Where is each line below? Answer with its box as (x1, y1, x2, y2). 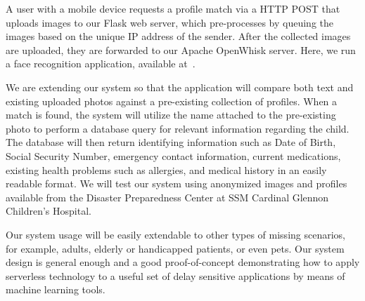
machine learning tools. (6, 282, 105, 297)
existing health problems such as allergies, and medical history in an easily (6, 162, 327, 177)
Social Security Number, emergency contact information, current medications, (6, 148, 341, 163)
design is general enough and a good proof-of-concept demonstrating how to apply (6, 255, 360, 269)
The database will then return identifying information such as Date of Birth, (6, 135, 336, 149)
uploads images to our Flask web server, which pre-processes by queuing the (6, 15, 334, 29)
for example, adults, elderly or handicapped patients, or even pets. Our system (6, 241, 345, 255)
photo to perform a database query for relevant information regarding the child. (6, 121, 350, 135)
